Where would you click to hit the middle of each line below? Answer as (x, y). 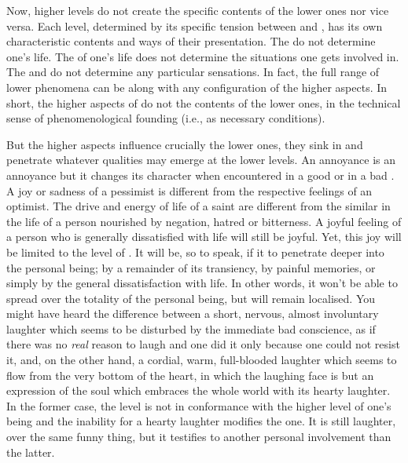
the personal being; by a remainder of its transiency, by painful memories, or (191, 267)
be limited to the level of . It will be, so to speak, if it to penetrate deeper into (195, 252)
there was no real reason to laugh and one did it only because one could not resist (203, 344)
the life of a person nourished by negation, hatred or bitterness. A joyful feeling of (204, 221)
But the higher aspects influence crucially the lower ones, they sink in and (185, 144)
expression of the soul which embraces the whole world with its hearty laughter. (198, 390)
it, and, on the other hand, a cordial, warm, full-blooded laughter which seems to (202, 360)
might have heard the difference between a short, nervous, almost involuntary (193, 314)
